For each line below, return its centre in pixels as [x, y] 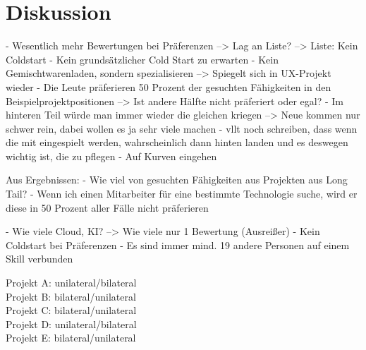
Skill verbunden [39, 259]
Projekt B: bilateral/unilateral [71, 296]
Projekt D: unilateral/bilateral [71, 324]
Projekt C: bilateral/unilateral [71, 310]
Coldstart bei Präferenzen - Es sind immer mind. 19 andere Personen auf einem [178, 245]
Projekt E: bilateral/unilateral [71, 338]
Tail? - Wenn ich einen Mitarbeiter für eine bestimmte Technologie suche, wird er [182, 194]
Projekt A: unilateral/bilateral [71, 283]
